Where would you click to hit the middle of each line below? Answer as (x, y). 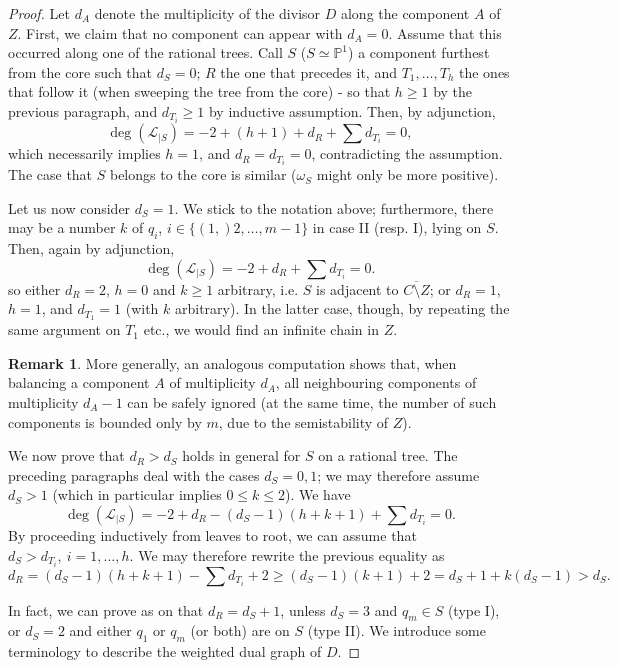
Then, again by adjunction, (91, 248)
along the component (405, 13)
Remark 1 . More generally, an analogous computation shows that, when (232, 362)
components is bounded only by (105, 421)
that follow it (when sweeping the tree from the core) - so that (199, 91)
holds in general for (241, 455)
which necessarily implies (84, 153)
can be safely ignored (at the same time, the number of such (312, 401)
